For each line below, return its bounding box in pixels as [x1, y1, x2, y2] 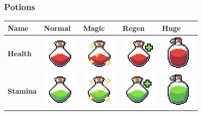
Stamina [8, 85, 37, 96]
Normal [43, 22, 71, 33]
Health [8, 48, 32, 59]
